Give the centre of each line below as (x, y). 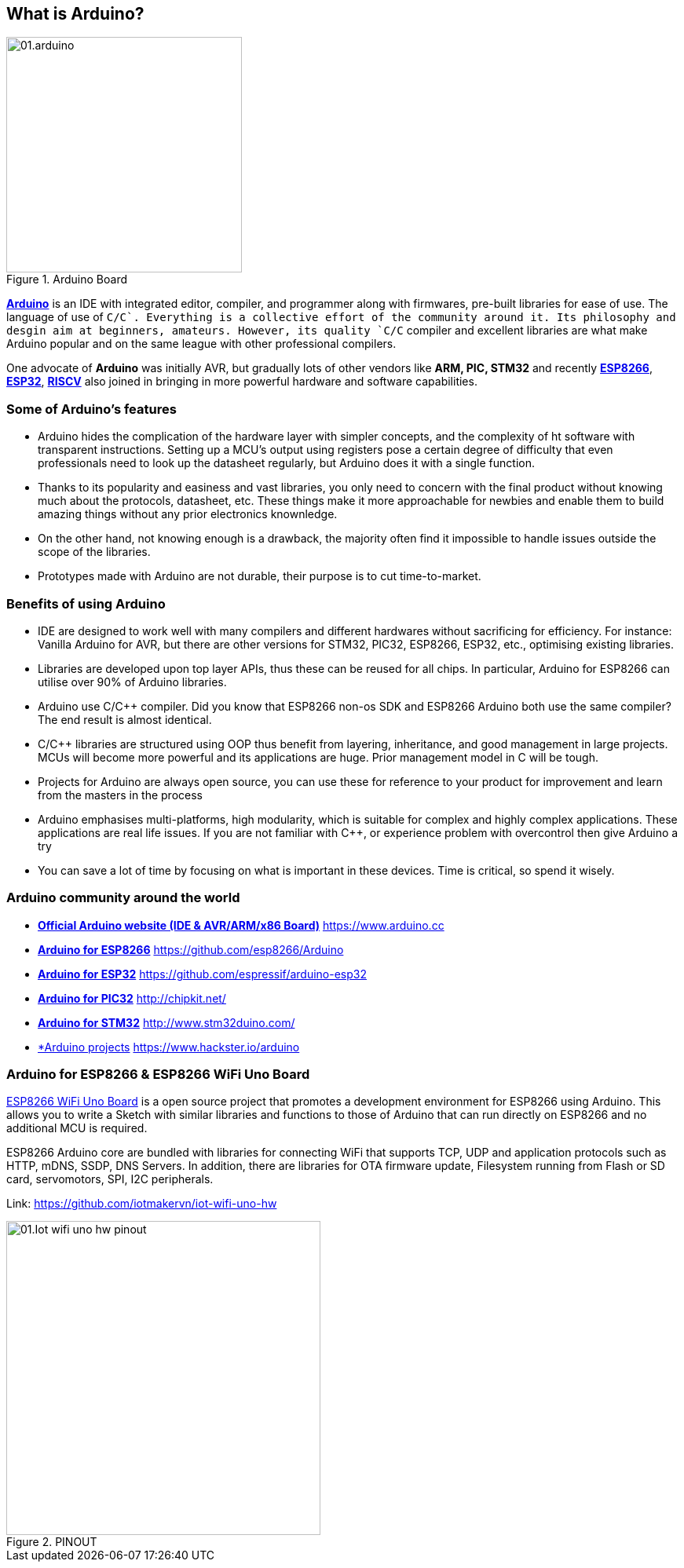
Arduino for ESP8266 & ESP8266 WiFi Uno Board (158, 1075)
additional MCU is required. (77, 1128)
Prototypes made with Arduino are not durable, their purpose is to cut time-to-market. (260, 576)
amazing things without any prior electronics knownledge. (188, 514)
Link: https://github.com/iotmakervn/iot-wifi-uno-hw (142, 1204)
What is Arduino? (75, 14)
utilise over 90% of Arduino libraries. (132, 682)
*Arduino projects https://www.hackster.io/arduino (169, 1047)
